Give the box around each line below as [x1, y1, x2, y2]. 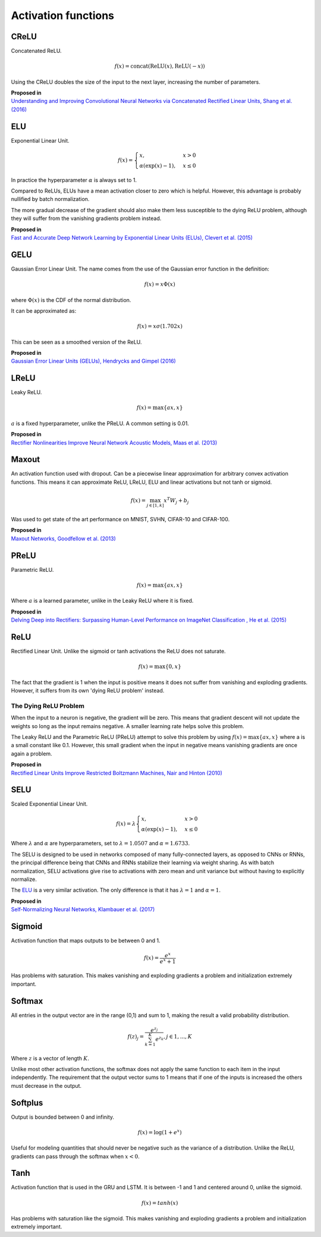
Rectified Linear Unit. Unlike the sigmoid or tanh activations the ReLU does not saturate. [11, 648, 226, 655]
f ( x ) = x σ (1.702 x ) [137, 323, 182, 330]
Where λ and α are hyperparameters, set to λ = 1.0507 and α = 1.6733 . [11, 840, 190, 847]
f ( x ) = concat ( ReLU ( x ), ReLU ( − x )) [114, 63, 205, 70]
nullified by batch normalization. [11, 196, 90, 203]
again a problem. [11, 750, 53, 757]
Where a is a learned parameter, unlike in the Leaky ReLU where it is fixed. [11, 597, 194, 605]
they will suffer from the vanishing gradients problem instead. [11, 215, 162, 222]
